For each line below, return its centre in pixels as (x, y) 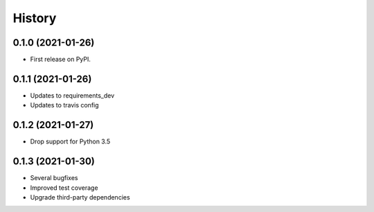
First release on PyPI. (61, 60)
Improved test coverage (64, 188)
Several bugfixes (54, 178)
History (35, 18)
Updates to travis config (65, 105)
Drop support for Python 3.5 (70, 141)
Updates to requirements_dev (72, 95)
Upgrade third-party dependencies (80, 197)
